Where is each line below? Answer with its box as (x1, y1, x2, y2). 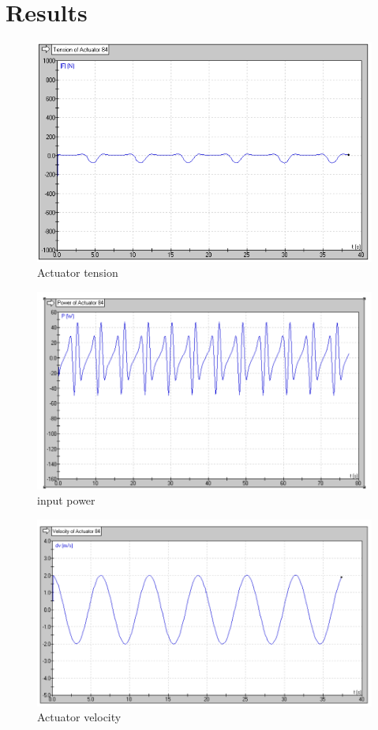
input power (37, 492, 95, 509)
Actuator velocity (37, 709, 122, 725)
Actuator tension (37, 264, 118, 281)
